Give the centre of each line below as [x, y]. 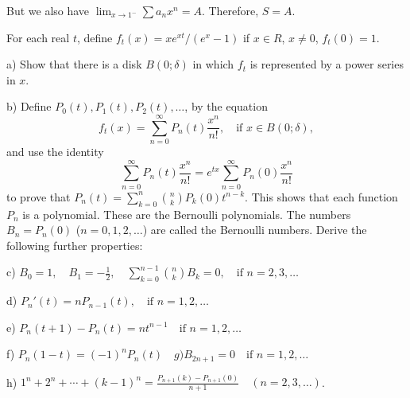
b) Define [29, 106]
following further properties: [75, 245]
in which [213, 64]
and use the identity [55, 152]
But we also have [48, 10]
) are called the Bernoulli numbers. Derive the [255, 230]
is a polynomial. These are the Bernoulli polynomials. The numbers [187, 214]
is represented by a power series [327, 64]
